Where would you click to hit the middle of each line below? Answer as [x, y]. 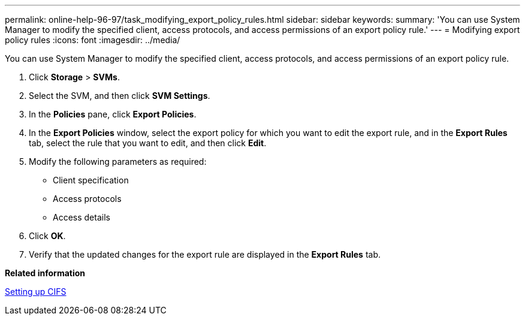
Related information [45, 273]
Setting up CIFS [36, 292]
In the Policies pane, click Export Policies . [113, 114]
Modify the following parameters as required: [118, 161]
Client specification [91, 180]
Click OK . [47, 236]
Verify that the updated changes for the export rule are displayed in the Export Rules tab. [205, 254]
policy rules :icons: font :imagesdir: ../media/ [93, 40]
